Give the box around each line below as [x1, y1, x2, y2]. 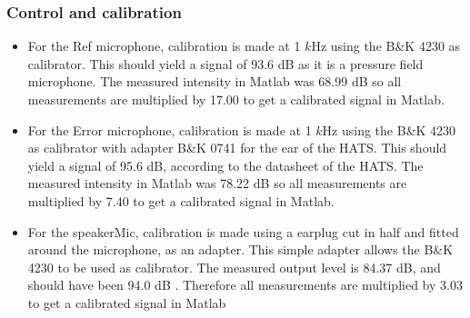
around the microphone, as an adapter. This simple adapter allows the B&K [27, 240, 454, 259]
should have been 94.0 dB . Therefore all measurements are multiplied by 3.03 [27, 275, 463, 294]
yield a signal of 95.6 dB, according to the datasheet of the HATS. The [27, 155, 424, 174]
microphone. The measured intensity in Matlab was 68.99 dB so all [27, 72, 402, 91]
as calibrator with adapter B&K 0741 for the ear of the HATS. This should [27, 138, 447, 157]
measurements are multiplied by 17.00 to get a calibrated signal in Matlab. [27, 90, 445, 108]
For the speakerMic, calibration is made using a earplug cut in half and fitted [27, 222, 459, 241]
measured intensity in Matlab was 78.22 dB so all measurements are [27, 174, 407, 193]
